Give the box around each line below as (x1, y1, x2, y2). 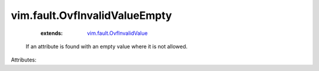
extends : (40, 30, 63, 37)
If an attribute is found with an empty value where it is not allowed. (25, 43, 188, 50)
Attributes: (11, 56, 37, 63)
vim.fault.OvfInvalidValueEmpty (11, 9, 172, 22)
